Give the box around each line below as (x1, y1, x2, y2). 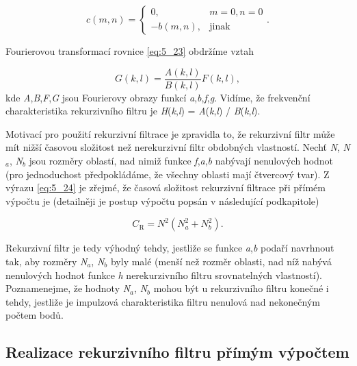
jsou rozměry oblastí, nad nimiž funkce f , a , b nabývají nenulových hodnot (29, 154, 334, 168)
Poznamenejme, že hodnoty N (5, 281, 131, 295)
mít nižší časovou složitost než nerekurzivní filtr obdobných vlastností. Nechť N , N (5, 140, 351, 154)
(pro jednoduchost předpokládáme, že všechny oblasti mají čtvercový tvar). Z (5, 167, 330, 181)
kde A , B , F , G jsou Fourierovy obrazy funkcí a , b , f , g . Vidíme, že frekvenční (5, 90, 310, 104)
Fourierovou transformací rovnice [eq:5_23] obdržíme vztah (5, 44, 254, 58)
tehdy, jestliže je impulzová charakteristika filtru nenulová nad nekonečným (5, 294, 320, 308)
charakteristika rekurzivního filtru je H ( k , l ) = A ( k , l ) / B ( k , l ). (5, 103, 261, 118)
